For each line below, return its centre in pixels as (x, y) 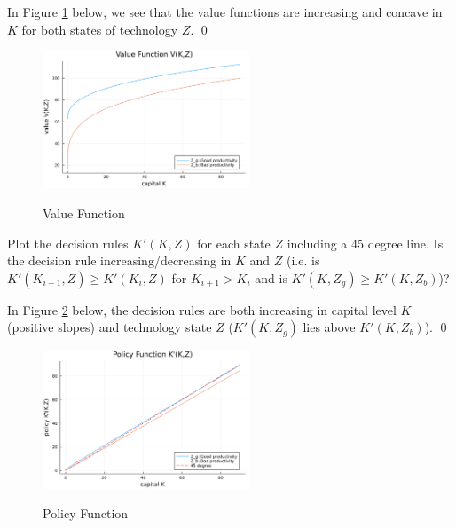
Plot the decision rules (68, 243)
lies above (329, 327)
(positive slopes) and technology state (110, 327)
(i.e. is (303, 260)
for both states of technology (100, 29)
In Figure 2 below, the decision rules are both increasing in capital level (202, 309)
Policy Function (86, 513)
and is (271, 277)
